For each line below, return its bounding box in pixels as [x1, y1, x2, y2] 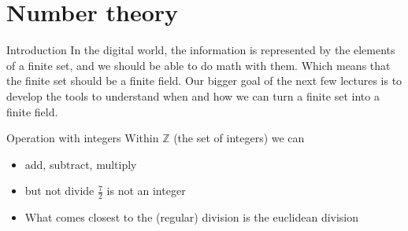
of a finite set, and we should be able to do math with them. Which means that [6, 57, 391, 73]
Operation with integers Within [6, 130, 159, 146]
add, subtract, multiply [24, 156, 137, 172]
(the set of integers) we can [173, 130, 305, 146]
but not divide [24, 182, 95, 199]
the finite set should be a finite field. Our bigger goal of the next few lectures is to [6, 72, 402, 89]
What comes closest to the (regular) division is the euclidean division [24, 209, 359, 225]
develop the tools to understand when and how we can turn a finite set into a [6, 87, 380, 104]
